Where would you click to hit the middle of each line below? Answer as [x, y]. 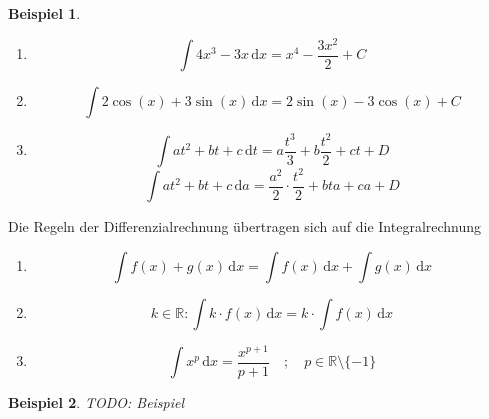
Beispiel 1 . [44, 13]
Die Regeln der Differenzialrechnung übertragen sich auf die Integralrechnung [245, 226]
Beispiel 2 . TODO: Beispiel [96, 402]
